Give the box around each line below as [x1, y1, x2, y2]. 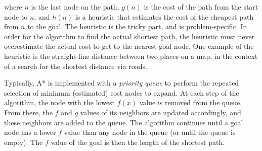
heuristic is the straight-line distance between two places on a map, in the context [4, 50, 258, 61]
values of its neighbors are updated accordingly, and [80, 107, 241, 117]
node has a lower [4, 127, 56, 137]
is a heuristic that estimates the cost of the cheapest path [75, 11, 254, 22]
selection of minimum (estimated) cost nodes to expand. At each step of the [4, 87, 239, 98]
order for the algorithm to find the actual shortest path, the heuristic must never [4, 31, 255, 41]
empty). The [4, 136, 43, 147]
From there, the [4, 107, 53, 117]
